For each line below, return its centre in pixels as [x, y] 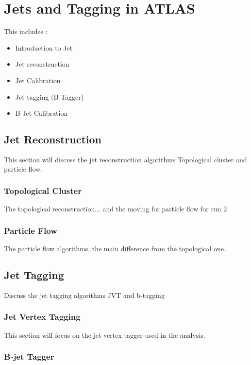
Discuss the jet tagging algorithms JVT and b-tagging [84, 295]
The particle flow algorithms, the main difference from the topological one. [115, 249]
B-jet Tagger [29, 356]
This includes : [26, 31]
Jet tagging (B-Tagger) [50, 96]
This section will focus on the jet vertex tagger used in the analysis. [105, 335]
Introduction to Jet [44, 47]
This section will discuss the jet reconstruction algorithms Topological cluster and [125, 159]
